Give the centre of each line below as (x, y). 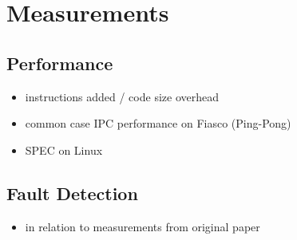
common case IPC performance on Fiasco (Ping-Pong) (158, 123)
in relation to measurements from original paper (143, 226)
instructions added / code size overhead (122, 96)
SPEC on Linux (64, 150)
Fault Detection (72, 193)
